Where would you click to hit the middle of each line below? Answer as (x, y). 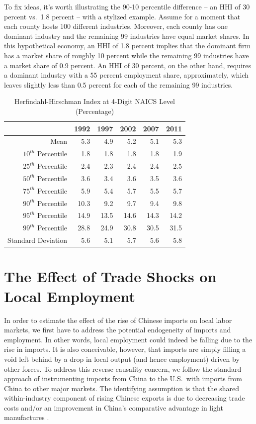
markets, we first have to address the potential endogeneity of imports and (118, 330)
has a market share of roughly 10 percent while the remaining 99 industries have (127, 55)
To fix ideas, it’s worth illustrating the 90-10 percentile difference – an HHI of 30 (127, 6)
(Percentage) (95, 111)
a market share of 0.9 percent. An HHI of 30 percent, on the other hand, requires (128, 65)
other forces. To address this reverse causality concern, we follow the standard (123, 369)
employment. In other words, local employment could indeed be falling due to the (128, 339)
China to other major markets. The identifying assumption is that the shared (122, 388)
